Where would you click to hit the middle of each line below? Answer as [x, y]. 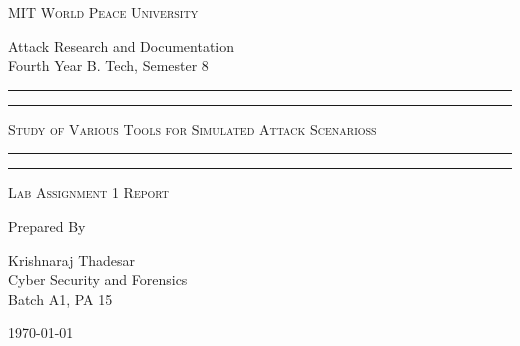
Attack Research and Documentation [121, 45]
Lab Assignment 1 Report [89, 192]
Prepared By [47, 225]
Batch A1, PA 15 [60, 298]
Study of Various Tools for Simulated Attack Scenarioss [192, 128]
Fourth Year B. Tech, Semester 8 [108, 65]
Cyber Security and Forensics [98, 279]
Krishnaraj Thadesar [72, 259]
